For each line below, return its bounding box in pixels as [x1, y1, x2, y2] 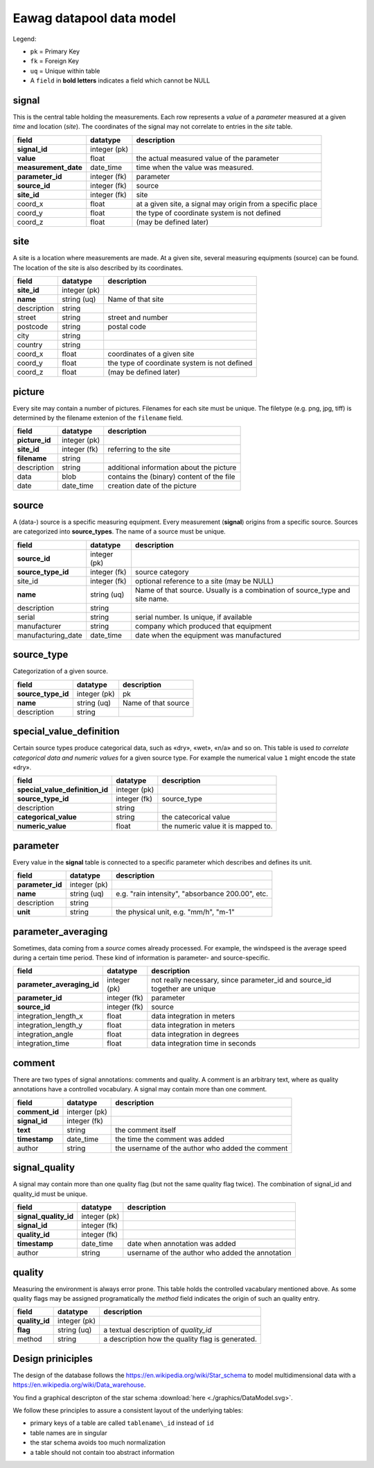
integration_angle [17, 1030, 74, 1039]
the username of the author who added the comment [115, 1143, 288, 1153]
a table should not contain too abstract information [30, 1448, 175, 1456]
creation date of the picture [107, 481, 197, 490]
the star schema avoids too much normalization [30, 1438, 166, 1446]
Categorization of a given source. [12, 667, 109, 676]
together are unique [151, 984, 216, 993]
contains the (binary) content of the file [107, 472, 235, 481]
